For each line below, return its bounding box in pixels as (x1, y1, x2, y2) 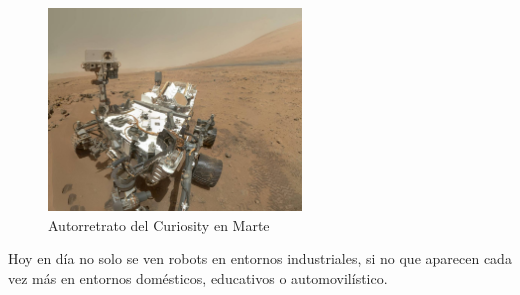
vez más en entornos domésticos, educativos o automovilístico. (8, 267, 388, 288)
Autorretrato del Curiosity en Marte (48, 214, 270, 235)
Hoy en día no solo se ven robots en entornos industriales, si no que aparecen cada (8, 248, 512, 269)
